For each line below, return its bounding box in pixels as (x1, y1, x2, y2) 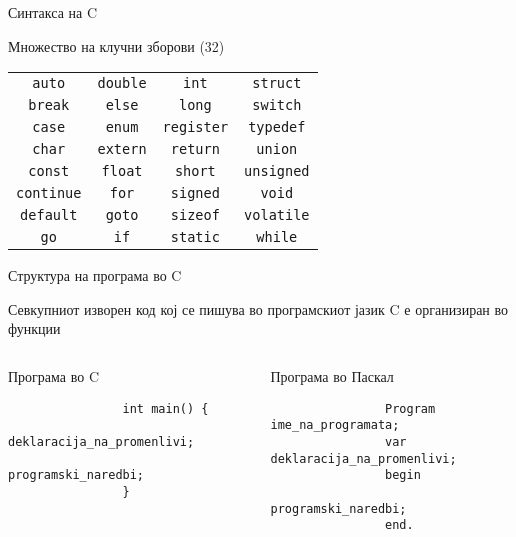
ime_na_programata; (270, 418, 400, 433)
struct (252, 75, 302, 92)
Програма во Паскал (270, 365, 394, 386)
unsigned (244, 163, 310, 180)
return (170, 141, 220, 158)
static (170, 229, 220, 246)
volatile (244, 207, 310, 224)
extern (97, 141, 147, 158)
